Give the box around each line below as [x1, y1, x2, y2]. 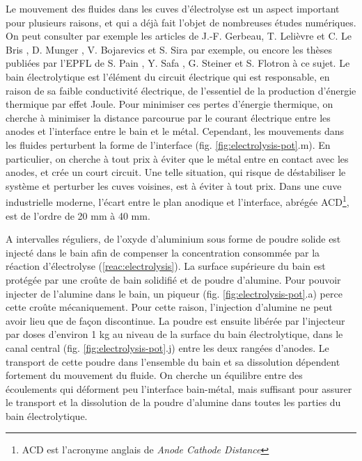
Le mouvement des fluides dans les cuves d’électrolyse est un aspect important [6, 1, 340, 15]
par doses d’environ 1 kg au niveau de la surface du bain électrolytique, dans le [6, 327, 343, 341]
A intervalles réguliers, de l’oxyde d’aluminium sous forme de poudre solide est [6, 232, 341, 246]
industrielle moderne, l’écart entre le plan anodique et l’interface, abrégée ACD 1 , [6, 193, 349, 209]
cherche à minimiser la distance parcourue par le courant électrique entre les [6, 110, 331, 124]
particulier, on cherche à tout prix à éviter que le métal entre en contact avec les [6, 151, 349, 165]
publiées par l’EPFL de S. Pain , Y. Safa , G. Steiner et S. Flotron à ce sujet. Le [6, 56, 350, 70]
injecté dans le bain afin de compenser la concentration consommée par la [6, 245, 320, 259]
